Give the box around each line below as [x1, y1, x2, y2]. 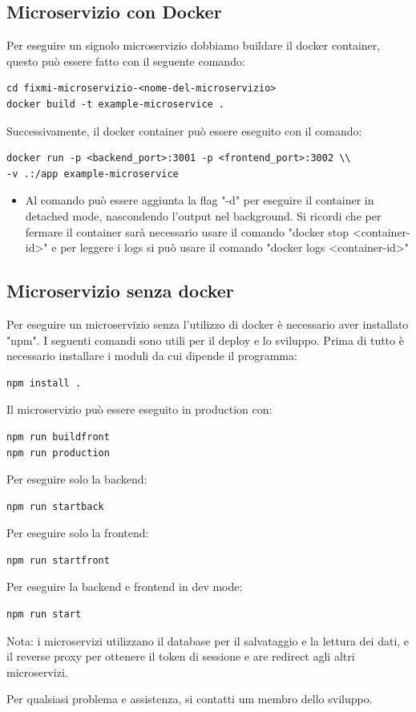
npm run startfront [6, 554, 110, 566]
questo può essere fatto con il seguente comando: [6, 52, 245, 69]
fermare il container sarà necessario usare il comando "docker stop [25, 223, 349, 240]
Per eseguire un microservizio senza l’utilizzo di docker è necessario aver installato [6, 315, 409, 332]
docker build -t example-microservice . [6, 98, 225, 110]
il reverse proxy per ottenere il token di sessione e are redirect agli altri [6, 648, 355, 665]
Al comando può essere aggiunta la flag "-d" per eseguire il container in [25, 192, 374, 208]
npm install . [6, 377, 82, 389]
